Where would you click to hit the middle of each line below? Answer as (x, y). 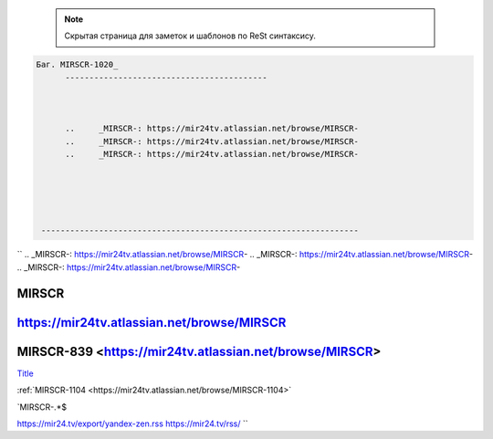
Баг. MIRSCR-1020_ (77, 65)
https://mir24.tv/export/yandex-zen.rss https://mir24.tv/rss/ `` (132, 423)
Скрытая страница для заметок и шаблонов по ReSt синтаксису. (190, 36)
